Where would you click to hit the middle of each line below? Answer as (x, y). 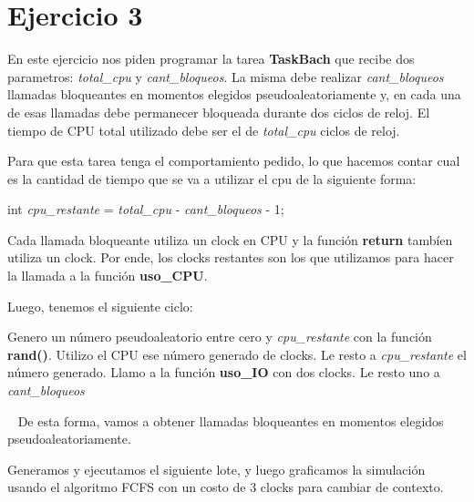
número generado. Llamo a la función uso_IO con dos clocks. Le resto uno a (224, 372)
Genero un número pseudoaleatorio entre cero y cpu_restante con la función (220, 337)
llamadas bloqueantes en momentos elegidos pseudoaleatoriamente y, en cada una (234, 94)
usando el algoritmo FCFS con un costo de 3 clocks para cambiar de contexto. (226, 487)
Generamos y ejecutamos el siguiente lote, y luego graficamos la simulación (216, 469)
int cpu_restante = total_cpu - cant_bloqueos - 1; (146, 209)
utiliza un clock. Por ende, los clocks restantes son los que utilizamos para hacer (231, 257)
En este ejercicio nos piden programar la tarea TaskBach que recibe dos (211, 59)
